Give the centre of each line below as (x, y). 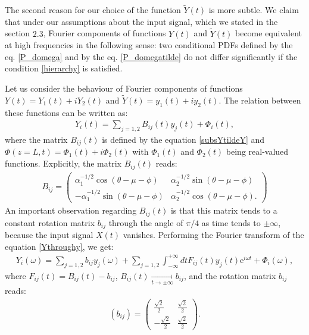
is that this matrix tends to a (224, 210)
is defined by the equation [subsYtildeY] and (183, 140)
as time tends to (231, 222)
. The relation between (260, 100)
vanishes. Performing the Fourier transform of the (213, 235)
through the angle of (146, 222)
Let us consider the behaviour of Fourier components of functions (124, 88)
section (18, 33)
